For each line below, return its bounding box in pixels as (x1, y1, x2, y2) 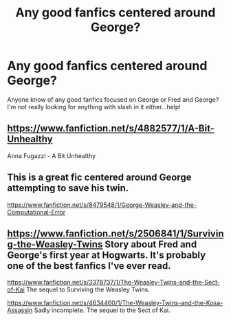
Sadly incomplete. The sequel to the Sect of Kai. (34, 306, 170, 314)
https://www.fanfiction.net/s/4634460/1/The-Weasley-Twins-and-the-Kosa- (7, 299, 223, 307)
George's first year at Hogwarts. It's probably (7, 249, 206, 261)
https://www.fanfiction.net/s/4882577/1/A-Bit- (7, 122, 215, 135)
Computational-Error (7, 208, 66, 216)
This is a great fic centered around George (7, 172, 192, 184)
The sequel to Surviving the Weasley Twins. (26, 285, 150, 294)
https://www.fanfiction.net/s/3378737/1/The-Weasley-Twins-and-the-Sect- (7, 278, 220, 287)
